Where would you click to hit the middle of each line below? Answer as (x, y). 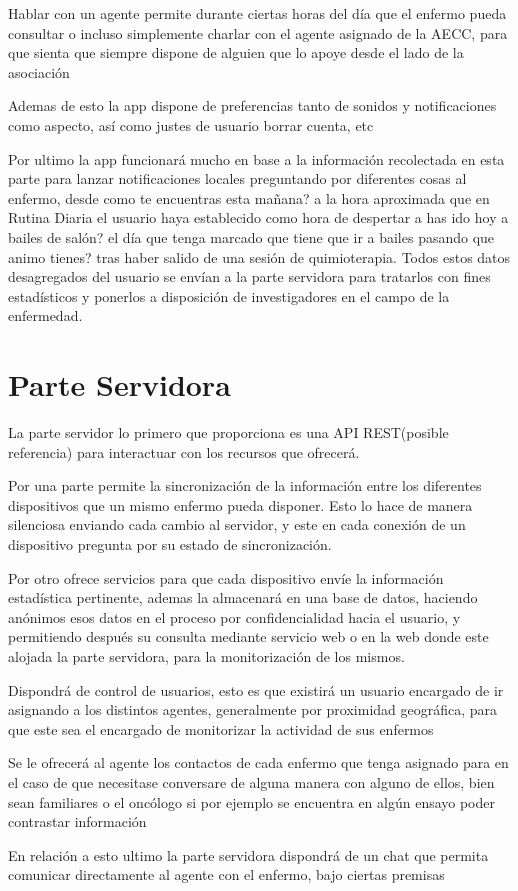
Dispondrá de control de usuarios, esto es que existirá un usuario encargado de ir (256, 689)
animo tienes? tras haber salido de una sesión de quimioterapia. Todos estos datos (259, 256)
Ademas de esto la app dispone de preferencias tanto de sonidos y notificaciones (252, 105)
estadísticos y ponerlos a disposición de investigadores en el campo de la (229, 295)
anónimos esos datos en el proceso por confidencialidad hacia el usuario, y (234, 616)
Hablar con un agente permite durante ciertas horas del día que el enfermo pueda (257, 13)
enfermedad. (45, 315)
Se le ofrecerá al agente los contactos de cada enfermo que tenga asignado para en (258, 762)
